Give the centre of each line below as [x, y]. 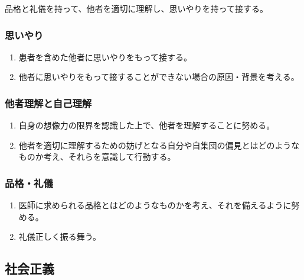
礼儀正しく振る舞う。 [60, 236]
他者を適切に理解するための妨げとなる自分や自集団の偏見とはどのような [159, 145]
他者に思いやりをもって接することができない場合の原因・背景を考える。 [159, 77]
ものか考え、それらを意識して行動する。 [97, 157]
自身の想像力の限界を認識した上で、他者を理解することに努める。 [147, 125]
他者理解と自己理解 [48, 103]
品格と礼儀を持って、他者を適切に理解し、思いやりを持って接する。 [136, 8]
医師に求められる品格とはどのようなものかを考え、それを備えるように [155, 205]
